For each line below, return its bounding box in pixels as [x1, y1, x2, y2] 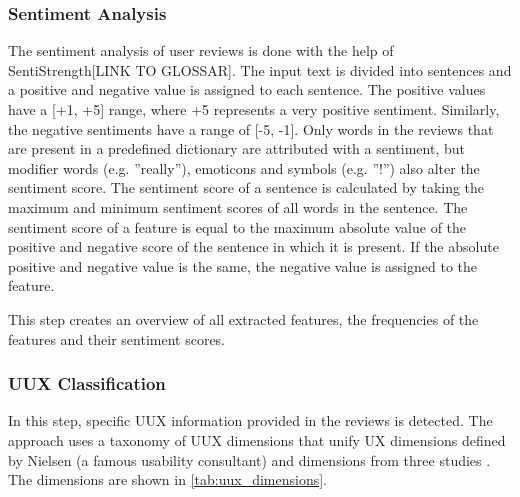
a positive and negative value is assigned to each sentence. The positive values [8, 79, 486, 100]
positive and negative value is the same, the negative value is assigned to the [8, 255, 478, 276]
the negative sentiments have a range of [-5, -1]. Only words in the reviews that [8, 118, 494, 139]
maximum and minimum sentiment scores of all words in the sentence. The [8, 196, 468, 217]
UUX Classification [8, 371, 166, 396]
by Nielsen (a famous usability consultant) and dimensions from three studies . [8, 449, 491, 470]
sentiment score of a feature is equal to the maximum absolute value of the [8, 216, 467, 237]
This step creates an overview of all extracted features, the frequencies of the [8, 308, 479, 329]
